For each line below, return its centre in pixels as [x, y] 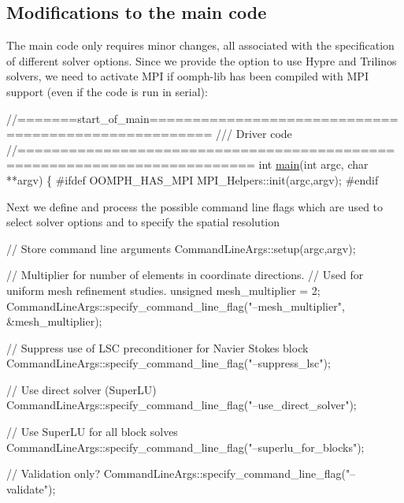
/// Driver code [254, 134]
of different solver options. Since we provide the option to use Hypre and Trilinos [202, 60]
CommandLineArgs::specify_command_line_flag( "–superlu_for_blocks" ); [185, 447]
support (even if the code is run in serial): [107, 91]
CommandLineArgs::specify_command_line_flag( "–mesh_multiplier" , [176, 306]
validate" [28, 488]
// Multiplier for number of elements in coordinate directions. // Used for [185, 275]
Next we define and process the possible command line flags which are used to [195, 206]
